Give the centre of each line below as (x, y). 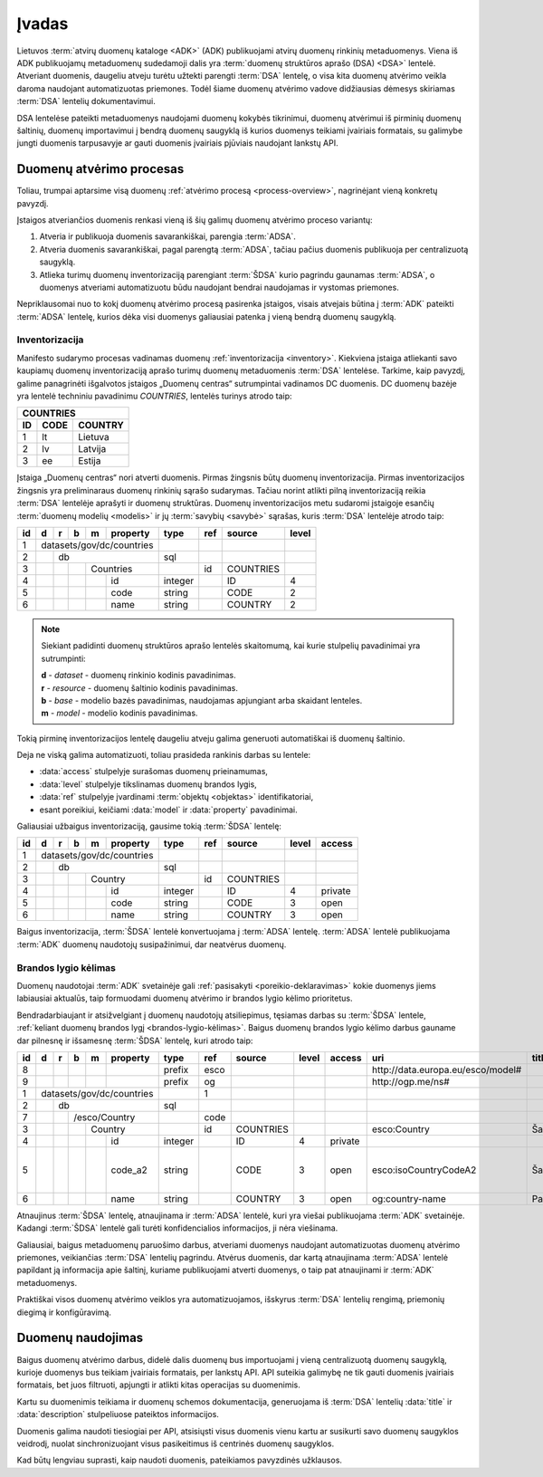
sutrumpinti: (63, 658)
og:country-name (409, 1198)
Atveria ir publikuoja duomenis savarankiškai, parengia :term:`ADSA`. (167, 236)
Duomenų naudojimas (80, 1338)
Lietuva (94, 437)
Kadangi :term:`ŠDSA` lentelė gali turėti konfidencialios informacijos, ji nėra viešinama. (177, 1228)
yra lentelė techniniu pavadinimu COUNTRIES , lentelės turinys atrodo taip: (155, 396)
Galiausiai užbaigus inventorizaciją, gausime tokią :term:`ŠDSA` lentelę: (149, 826)
